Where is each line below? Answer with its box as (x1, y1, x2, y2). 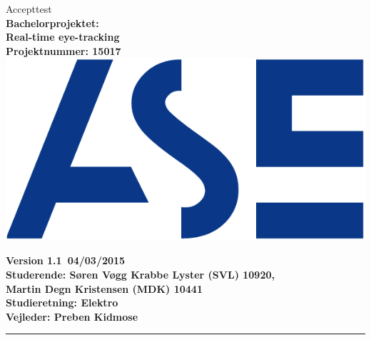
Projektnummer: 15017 (6, 43, 121, 58)
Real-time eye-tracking (6, 29, 120, 44)
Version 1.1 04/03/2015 (6, 253, 126, 268)
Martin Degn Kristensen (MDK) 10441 (6, 281, 203, 296)
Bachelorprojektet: (6, 15, 99, 30)
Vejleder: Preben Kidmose (6, 309, 138, 324)
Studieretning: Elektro (6, 295, 118, 310)
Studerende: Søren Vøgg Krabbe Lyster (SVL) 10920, (6, 266, 275, 281)
